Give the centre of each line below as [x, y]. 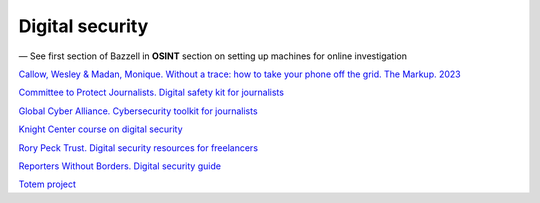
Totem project [47, 184]
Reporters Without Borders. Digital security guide [120, 166]
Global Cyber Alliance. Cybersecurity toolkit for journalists [138, 111]
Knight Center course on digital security [101, 129]
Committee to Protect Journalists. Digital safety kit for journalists [151, 92]
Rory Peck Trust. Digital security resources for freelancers [138, 147]
